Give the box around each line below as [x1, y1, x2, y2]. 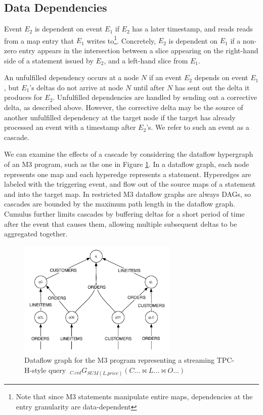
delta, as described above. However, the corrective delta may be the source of [4, 102, 243, 113]
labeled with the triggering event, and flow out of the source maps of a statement [4, 179, 256, 189]
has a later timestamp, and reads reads [132, 23, 253, 34]
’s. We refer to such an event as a [146, 122, 249, 132]
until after [133, 82, 165, 92]
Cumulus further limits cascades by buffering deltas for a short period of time [4, 208, 245, 219]
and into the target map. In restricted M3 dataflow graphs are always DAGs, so [4, 188, 251, 199]
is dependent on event [34, 23, 103, 34]
